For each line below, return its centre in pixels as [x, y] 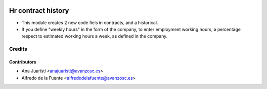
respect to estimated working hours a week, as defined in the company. [94, 36]
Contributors [23, 62]
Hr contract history [39, 11]
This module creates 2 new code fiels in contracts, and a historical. [90, 23]
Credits [18, 49]
